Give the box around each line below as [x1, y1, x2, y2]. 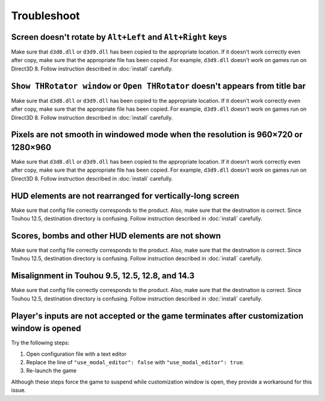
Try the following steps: [11, 339, 70, 346]
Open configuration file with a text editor [26, 350, 126, 358]
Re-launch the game [26, 367, 77, 375]
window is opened [11, 323, 81, 334]
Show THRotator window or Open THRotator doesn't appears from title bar [11, 81, 306, 91]
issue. [11, 387, 26, 394]
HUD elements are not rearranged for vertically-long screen [11, 190, 240, 201]
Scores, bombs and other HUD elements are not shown [11, 231, 221, 241]
